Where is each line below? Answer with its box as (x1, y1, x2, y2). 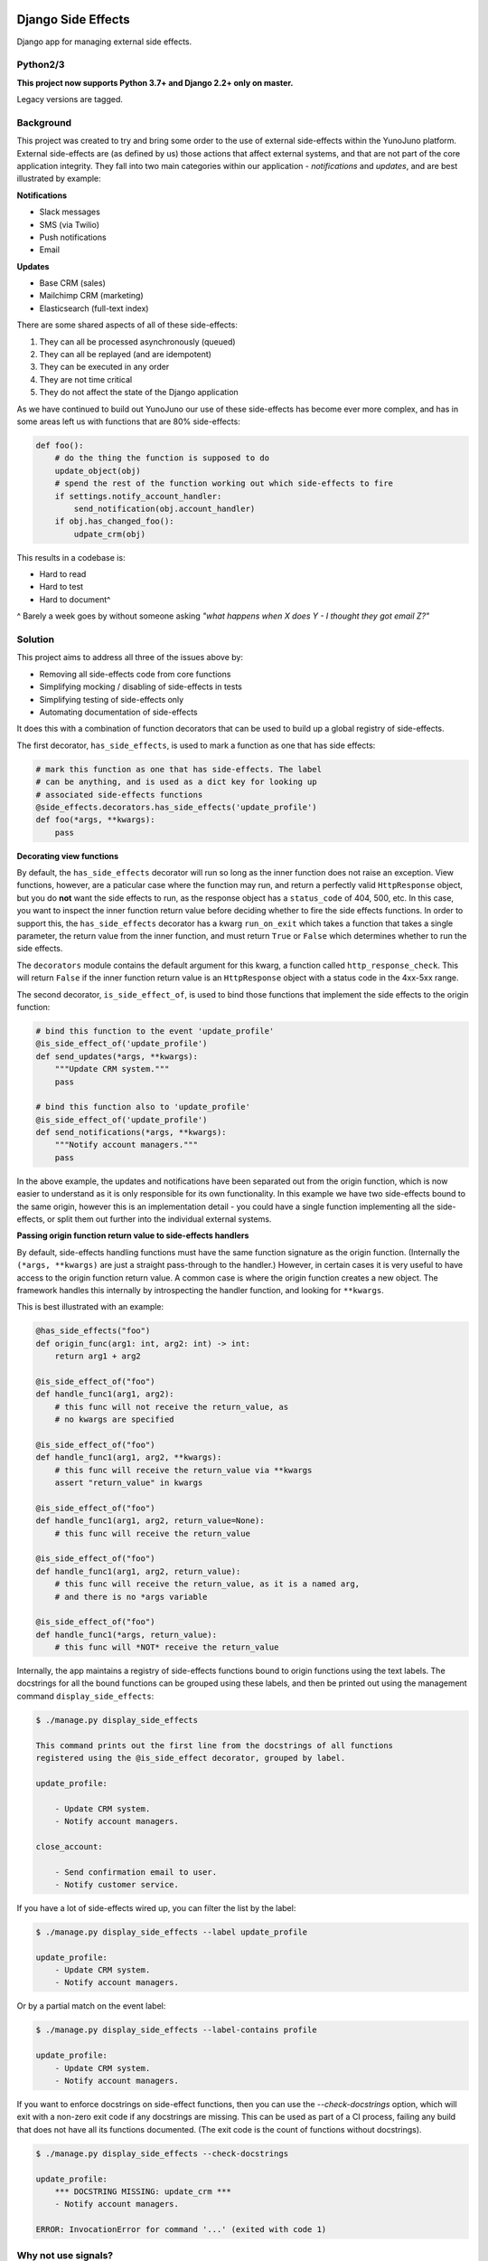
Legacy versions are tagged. (16, 94, 124, 105)
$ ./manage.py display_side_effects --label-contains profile (35, 2025, 317, 2035)
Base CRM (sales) (39, 278, 106, 289)
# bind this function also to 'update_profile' (35, 1102, 250, 1112)
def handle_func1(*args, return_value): (35, 1629, 217, 1640)
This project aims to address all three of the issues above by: (16, 652, 244, 663)
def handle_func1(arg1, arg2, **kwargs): (35, 1452, 222, 1462)
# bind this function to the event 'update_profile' (35, 1026, 275, 1036)
